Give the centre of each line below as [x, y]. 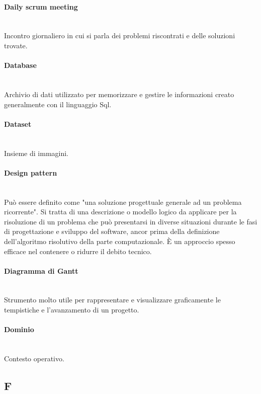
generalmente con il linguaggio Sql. [58, 104]
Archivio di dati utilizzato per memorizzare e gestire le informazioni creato [119, 94]
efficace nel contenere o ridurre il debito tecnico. [78, 251]
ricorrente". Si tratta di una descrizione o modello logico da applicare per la [120, 212]
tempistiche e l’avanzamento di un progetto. [72, 310]
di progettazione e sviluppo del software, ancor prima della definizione [112, 231]
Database [20, 65]
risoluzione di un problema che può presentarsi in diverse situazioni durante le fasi [131, 221]
